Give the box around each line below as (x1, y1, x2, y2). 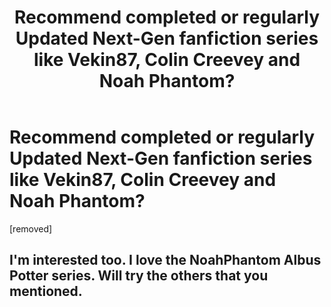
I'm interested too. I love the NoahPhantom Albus (9, 252, 322, 269)
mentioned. (9, 283, 83, 300)
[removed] (9, 222, 53, 235)
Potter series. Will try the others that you (9, 267, 269, 285)
